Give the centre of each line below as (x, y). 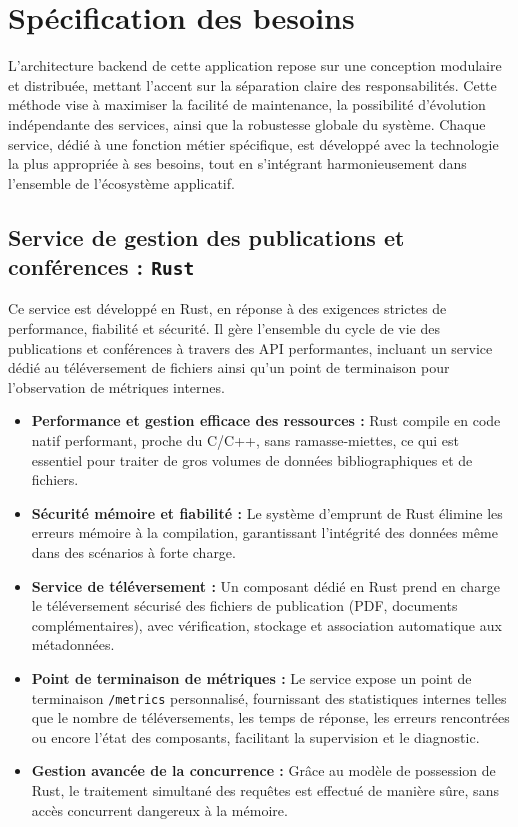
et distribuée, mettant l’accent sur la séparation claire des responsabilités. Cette (252, 84)
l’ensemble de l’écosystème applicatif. (121, 182)
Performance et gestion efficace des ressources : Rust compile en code (266, 420)
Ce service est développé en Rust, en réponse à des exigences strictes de (227, 308)
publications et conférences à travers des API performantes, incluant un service (250, 347)
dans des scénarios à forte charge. (133, 551)
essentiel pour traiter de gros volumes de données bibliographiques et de (252, 459)
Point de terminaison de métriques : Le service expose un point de (251, 677)
